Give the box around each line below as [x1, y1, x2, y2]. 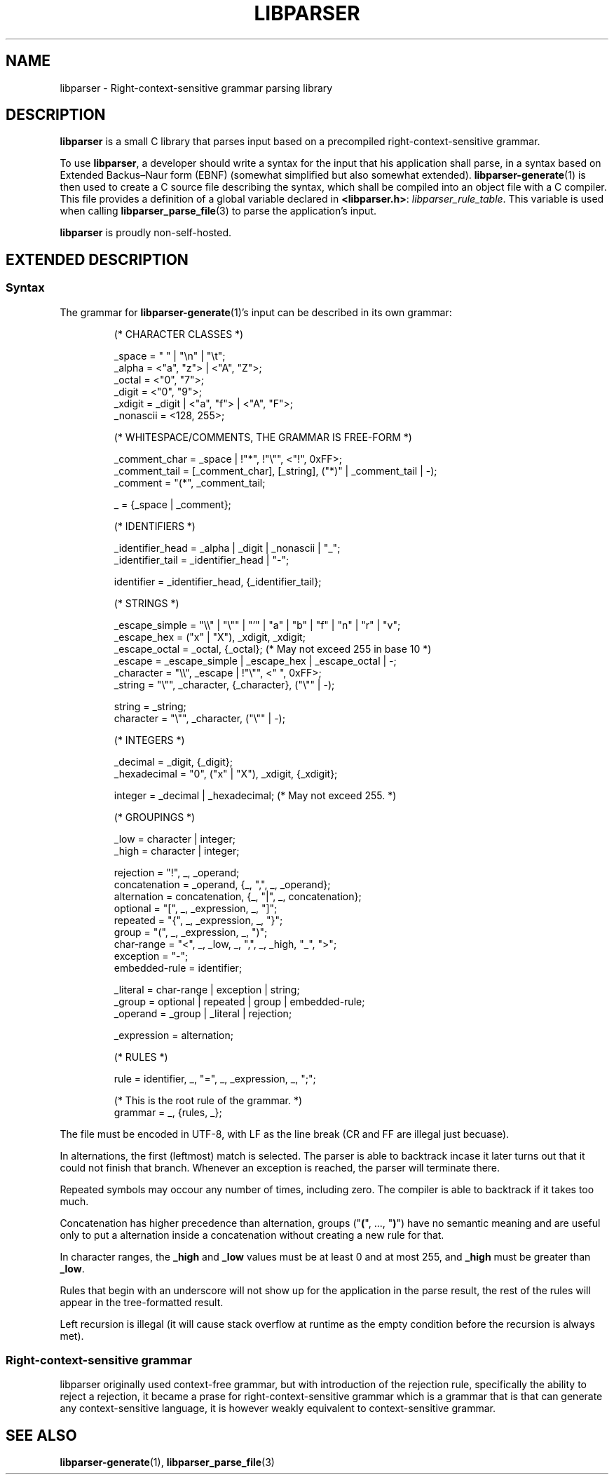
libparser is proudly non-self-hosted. [60, 226, 232, 239]
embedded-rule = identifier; [114, 961, 243, 974]
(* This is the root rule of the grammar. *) [114, 1094, 303, 1106]
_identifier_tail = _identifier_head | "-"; [114, 553, 289, 566]
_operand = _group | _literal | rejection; [114, 1007, 292, 1019]
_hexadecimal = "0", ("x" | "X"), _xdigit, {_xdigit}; [114, 767, 338, 780]
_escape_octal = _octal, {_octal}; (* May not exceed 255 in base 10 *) [114, 642, 432, 655]
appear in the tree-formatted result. [60, 1296, 224, 1308]
